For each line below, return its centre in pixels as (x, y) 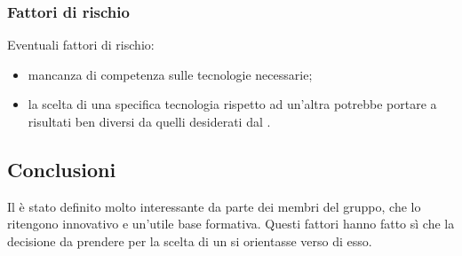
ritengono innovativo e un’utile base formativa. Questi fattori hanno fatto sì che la (231, 224)
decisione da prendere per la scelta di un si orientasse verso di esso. (190, 240)
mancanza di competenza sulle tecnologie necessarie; (170, 74)
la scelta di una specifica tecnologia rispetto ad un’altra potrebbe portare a (232, 104)
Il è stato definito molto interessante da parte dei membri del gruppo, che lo (214, 206)
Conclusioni (62, 169)
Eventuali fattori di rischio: (81, 45)
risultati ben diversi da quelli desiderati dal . (149, 121)
